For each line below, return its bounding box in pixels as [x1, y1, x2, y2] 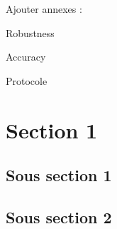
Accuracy [6, 49, 46, 64]
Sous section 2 [6, 205, 112, 228]
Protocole [6, 73, 48, 88]
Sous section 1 [6, 164, 112, 186]
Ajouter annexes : [6, 1, 82, 16]
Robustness [6, 25, 55, 40]
